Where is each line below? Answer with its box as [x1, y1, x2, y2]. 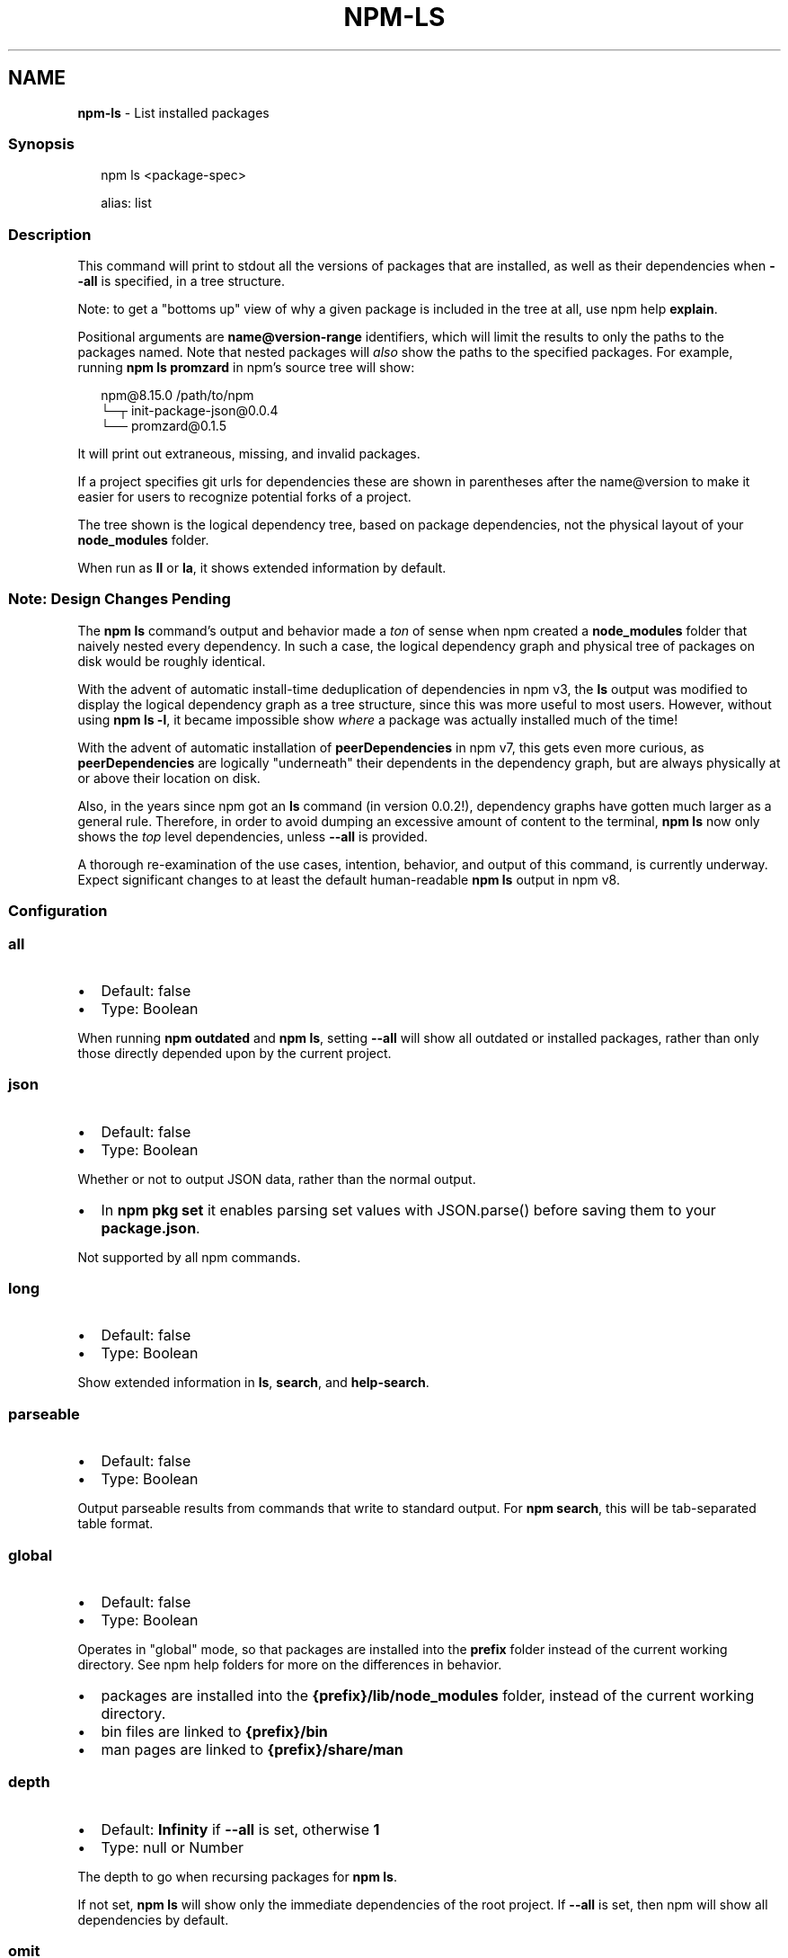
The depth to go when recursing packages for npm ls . [77, 1868, 397, 1884]
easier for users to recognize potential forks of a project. [77, 489, 412, 505]
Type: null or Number [101, 1838, 244, 1856]
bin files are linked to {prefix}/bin [101, 1722, 328, 1740]
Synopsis [8, 134, 75, 153]
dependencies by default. [77, 1911, 229, 1927]
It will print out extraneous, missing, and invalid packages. [77, 446, 421, 462]
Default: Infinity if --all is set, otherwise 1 [101, 1820, 380, 1838]
